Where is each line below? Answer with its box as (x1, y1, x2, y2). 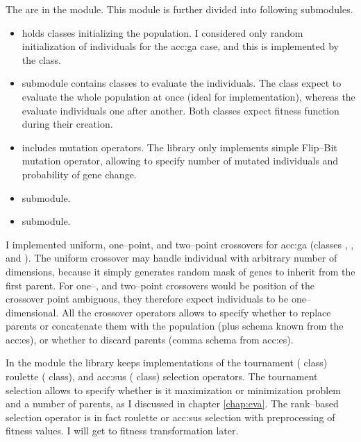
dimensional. (6, 305, 59, 319)
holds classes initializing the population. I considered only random (22, 25, 303, 40)
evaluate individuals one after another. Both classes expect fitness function (22, 103, 339, 117)
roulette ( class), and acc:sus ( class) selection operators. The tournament (6, 369, 318, 384)
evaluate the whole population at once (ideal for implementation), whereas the (22, 89, 355, 103)
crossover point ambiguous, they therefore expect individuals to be (6, 291, 289, 306)
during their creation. (22, 117, 113, 131)
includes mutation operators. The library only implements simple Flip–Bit (22, 139, 337, 154)
